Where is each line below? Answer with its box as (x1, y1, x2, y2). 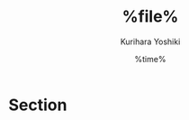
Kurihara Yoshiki (120, 36, 181, 47)
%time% (134, 53, 166, 64)
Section (8, 95, 67, 115)
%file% (121, 6, 179, 27)
